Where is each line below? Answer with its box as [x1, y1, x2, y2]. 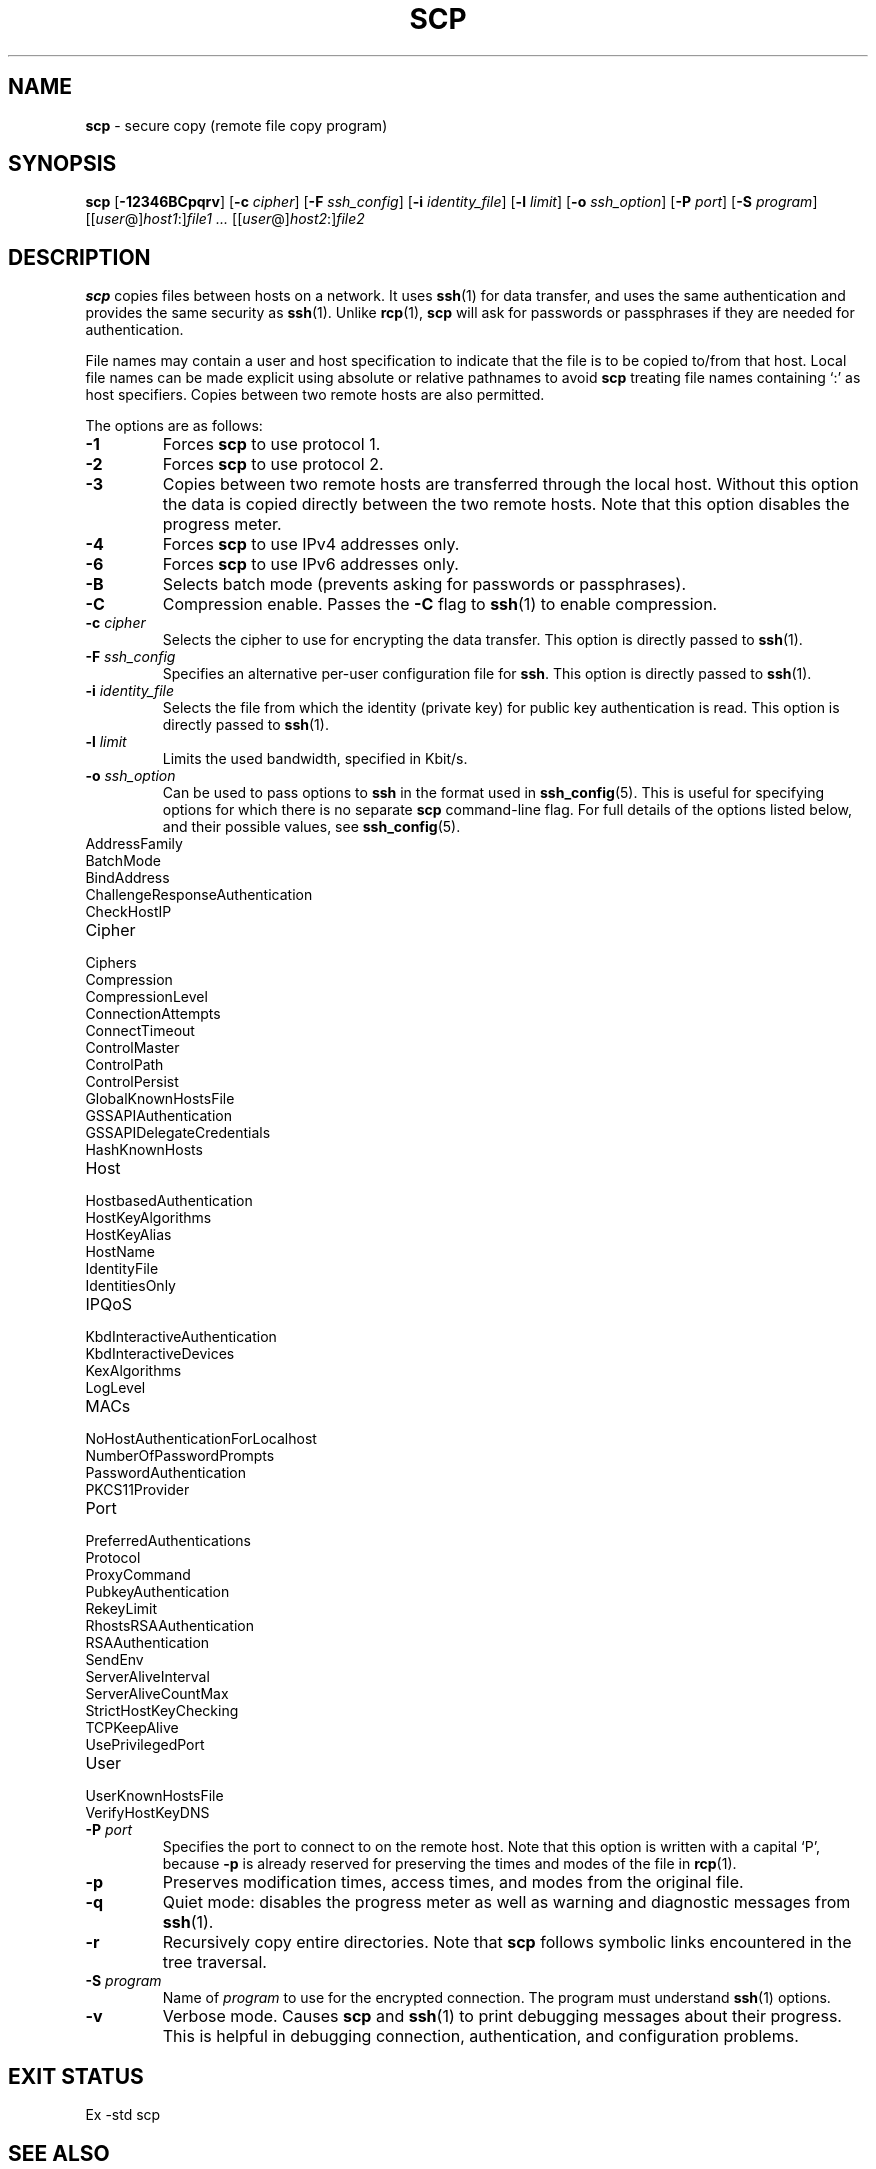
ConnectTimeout [85, 1022, 195, 1040]
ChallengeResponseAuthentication [85, 886, 313, 904]
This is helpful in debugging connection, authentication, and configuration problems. [162, 2026, 799, 2047]
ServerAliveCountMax [85, 1685, 229, 1703]
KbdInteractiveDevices [85, 1345, 235, 1363]
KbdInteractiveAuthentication [85, 1328, 277, 1346]
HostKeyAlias [85, 1226, 172, 1244]
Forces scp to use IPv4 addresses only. [162, 534, 460, 555]
